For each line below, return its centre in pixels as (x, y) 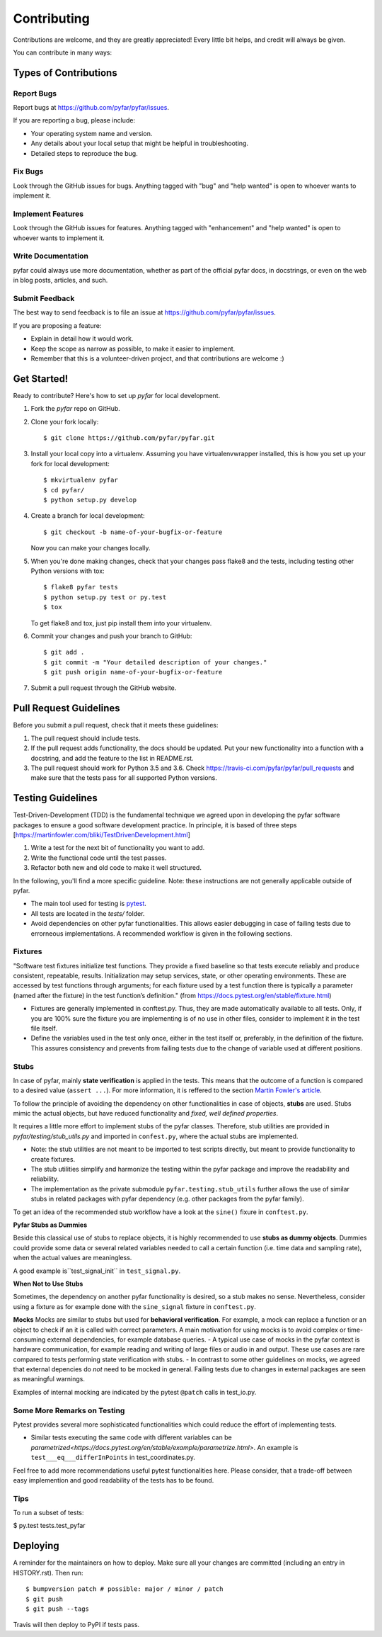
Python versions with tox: (68, 571)
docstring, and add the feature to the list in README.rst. (112, 758)
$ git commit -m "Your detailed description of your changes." (155, 662)
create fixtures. (53, 1159)
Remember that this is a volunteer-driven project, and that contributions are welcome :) (157, 358)
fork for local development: (70, 463)
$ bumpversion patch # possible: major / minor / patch (125, 1589)
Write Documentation (51, 256)
